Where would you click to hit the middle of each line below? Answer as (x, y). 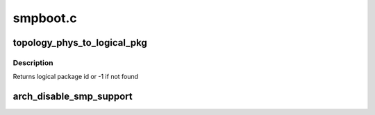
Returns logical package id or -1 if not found (76, 77)
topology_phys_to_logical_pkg (80, 43)
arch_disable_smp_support (73, 97)
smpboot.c (45, 18)
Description (33, 62)
